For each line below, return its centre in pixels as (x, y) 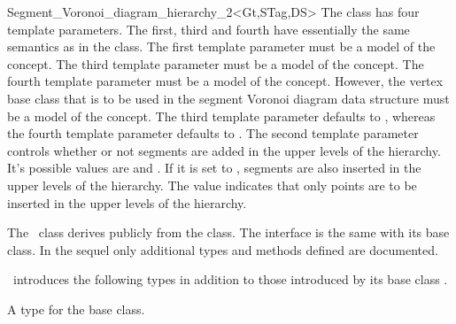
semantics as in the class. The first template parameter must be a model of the (221, 46)
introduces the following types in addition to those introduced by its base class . (230, 279)
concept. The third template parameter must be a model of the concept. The (216, 63)
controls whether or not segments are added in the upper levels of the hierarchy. (224, 150)
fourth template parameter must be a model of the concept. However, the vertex (225, 81)
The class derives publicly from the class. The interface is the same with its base (228, 232)
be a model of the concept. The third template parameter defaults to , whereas (221, 116)
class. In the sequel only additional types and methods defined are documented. (223, 249)
